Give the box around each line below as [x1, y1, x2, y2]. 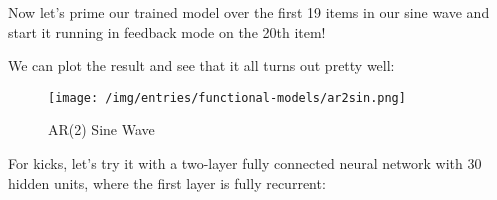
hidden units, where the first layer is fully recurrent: [8, 172, 326, 193]
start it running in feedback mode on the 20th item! [8, 21, 326, 42]
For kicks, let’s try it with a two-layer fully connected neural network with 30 [8, 153, 482, 174]
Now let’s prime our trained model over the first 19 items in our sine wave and [8, 2, 490, 22]
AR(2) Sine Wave [48, 119, 155, 140]
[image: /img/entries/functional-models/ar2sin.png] [48, 90, 406, 105]
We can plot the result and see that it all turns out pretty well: [8, 55, 395, 76]
